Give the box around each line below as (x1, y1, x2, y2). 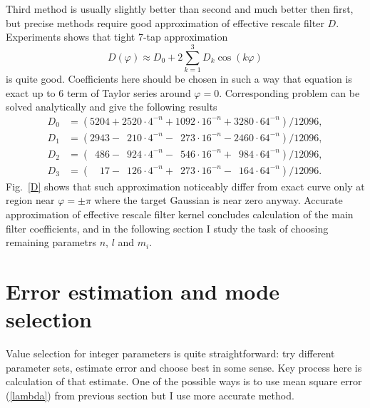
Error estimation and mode (6, 276, 279, 305)
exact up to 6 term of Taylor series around (6, 85, 191, 100)
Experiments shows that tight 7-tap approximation (6, 29, 228, 44)
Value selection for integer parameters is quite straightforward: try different (6, 346, 335, 361)
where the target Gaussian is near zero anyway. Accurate (94, 193, 343, 208)
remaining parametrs (6, 235, 96, 250)
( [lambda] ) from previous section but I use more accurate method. (6, 387, 294, 402)
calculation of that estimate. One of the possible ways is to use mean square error (6, 374, 362, 389)
